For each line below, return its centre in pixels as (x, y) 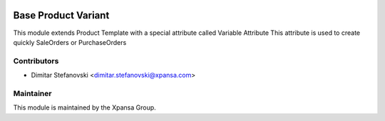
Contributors (36, 60)
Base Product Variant (61, 15)
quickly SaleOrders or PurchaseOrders (70, 42)
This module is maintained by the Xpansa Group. (84, 107)
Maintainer (32, 93)
